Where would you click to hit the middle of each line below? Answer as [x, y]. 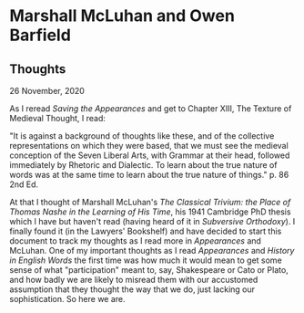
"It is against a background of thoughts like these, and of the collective [142, 136]
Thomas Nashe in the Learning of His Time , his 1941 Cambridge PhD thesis [150, 212]
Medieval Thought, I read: [58, 118]
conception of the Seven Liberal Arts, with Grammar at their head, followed [150, 155]
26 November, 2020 [47, 91]
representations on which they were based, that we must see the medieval [149, 146]
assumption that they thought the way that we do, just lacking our [132, 289]
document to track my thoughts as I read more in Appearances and [136, 241]
